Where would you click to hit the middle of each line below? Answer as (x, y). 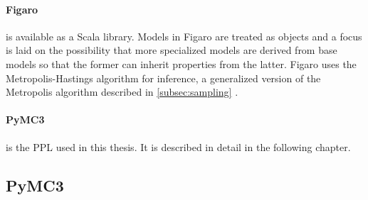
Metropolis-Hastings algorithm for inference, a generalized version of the (163, 78)
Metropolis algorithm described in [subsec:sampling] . (122, 92)
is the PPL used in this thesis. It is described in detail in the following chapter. (178, 146)
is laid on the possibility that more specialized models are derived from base (172, 50)
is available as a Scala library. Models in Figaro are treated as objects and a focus (184, 36)
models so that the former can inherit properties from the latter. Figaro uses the (181, 63)
